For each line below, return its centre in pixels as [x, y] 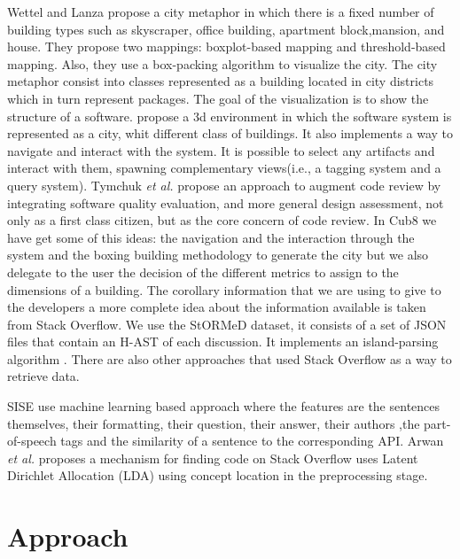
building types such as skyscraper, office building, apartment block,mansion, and [226, 29]
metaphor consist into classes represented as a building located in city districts [221, 81]
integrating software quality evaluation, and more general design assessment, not [226, 202]
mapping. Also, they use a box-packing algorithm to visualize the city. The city [222, 63]
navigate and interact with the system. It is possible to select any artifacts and [221, 150]
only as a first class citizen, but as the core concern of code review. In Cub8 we [222, 220]
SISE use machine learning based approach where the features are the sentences [224, 406]
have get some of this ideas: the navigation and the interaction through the [211, 237]
